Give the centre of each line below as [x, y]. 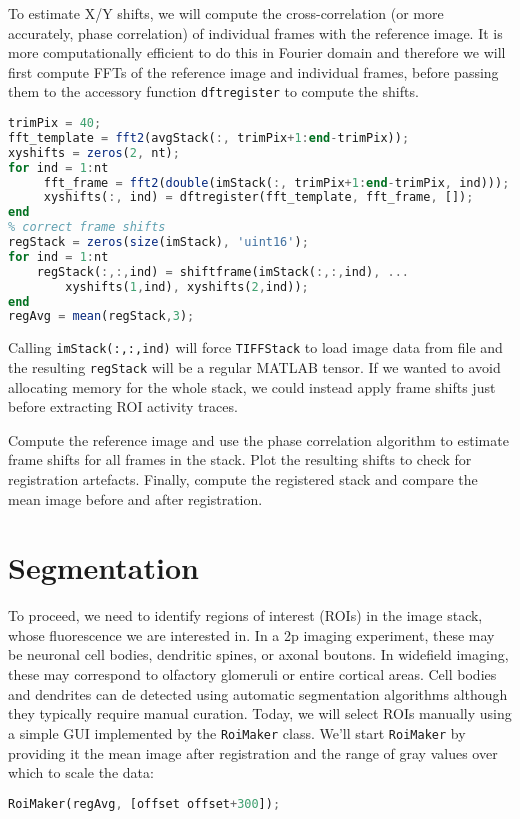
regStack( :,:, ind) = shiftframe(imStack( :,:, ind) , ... [222, 271]
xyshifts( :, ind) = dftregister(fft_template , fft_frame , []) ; [258, 197]
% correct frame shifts [87, 227]
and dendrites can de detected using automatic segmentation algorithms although [258, 693]
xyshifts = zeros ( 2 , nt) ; [94, 152]
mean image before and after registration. [135, 498]
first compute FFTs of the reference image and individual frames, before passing [253, 71]
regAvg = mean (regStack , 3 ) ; [101, 316]
